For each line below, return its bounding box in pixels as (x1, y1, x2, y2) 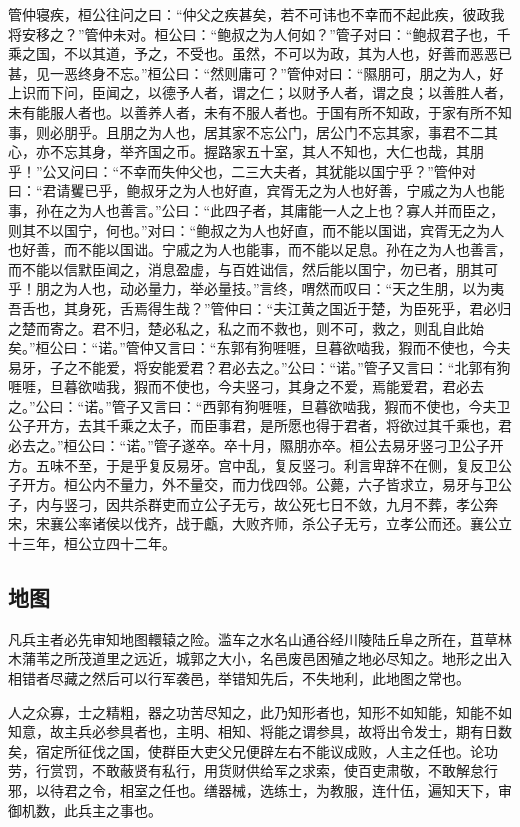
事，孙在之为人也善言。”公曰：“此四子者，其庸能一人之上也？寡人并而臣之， (8, 199, 505, 220)
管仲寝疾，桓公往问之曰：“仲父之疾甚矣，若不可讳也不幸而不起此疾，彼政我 (8, 4, 505, 24)
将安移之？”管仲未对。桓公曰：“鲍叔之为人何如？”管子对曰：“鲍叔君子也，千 (8, 23, 511, 44)
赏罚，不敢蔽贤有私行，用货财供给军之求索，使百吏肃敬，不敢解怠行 (49, 760, 498, 781)
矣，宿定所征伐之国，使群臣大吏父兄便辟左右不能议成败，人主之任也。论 (8, 740, 484, 761)
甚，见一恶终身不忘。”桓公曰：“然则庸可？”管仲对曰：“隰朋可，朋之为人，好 (8, 62, 504, 83)
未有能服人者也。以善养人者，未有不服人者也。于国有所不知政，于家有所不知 (8, 101, 512, 122)
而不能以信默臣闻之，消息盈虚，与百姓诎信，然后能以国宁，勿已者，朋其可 (8, 258, 498, 279)
